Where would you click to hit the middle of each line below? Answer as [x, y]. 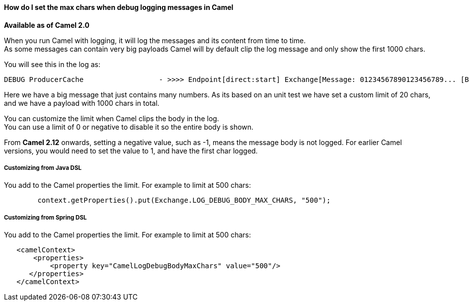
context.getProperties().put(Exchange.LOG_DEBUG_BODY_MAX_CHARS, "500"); [184, 200]
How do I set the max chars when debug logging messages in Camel [119, 7]
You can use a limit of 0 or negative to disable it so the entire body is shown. [129, 127]
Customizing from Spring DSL [45, 217]
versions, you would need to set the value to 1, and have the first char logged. [131, 151]
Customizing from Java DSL [43, 168]
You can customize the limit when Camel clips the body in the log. [112, 118]
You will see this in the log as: [52, 64]
